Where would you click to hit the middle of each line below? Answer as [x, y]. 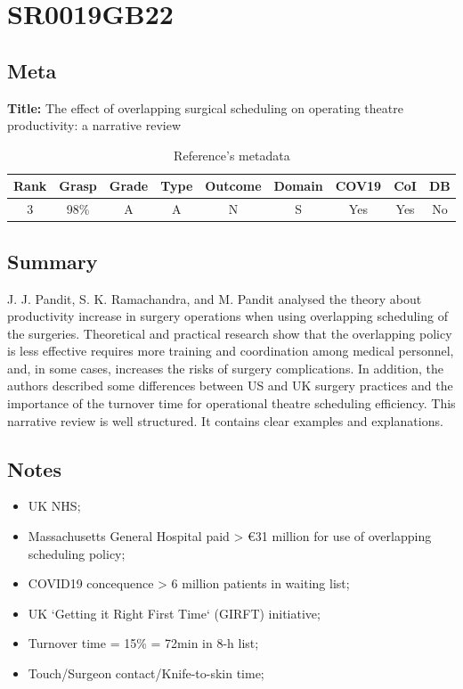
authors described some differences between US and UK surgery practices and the [230, 386]
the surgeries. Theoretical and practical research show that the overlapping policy [230, 333]
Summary [53, 261]
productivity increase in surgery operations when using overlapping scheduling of [227, 316]
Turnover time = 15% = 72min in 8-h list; [143, 643]
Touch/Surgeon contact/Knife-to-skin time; [146, 673]
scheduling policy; [77, 553]
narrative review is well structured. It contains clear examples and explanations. [225, 420]
